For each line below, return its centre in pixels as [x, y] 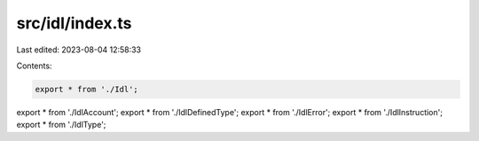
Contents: [34, 66]
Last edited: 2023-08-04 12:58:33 [79, 50]
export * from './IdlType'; [61, 125]
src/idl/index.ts [74, 23]
